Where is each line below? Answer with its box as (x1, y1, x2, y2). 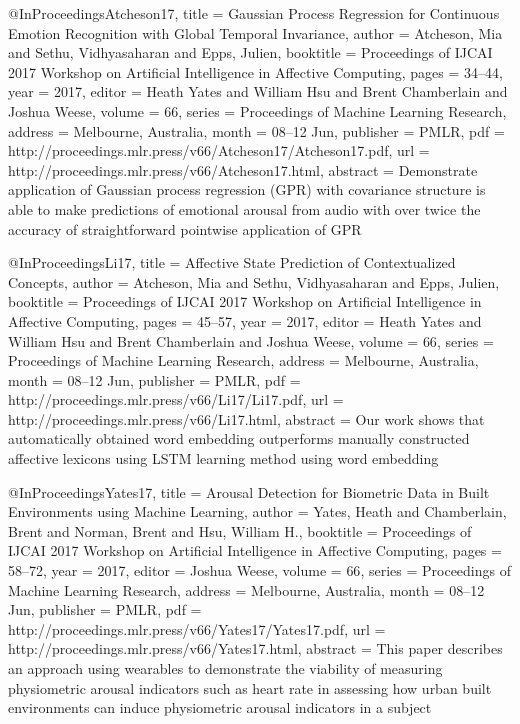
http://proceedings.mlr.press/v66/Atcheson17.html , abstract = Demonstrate (8, 159, 478, 180)
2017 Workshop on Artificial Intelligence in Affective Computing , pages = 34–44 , (8, 61, 503, 82)
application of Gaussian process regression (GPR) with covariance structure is (8, 179, 486, 200)
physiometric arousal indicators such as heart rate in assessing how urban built (8, 677, 492, 698)
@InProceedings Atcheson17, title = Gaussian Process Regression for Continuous (8, 3, 500, 23)
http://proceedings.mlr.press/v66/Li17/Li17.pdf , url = (8, 389, 344, 410)
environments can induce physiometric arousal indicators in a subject (8, 697, 432, 718)
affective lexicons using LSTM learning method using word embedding (8, 448, 439, 469)
